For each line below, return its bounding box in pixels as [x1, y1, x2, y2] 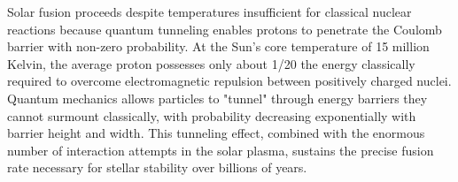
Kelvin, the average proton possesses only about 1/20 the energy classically [7, 54, 415, 72]
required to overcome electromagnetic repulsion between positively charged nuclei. [7, 72, 452, 90]
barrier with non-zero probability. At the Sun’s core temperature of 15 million [7, 37, 430, 56]
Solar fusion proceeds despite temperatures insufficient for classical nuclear [7, 3, 412, 20]
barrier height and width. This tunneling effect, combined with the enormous [7, 124, 425, 142]
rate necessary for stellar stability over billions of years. [7, 158, 307, 177]
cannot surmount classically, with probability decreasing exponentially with [7, 106, 416, 125]
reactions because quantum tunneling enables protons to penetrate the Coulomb [7, 19, 442, 38]
